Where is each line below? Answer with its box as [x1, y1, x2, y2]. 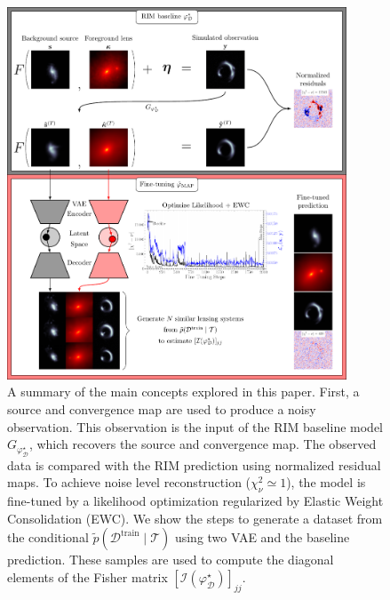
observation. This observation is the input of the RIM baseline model [7, 417, 383, 436]
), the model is [286, 473, 366, 492]
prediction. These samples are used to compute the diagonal [7, 550, 334, 569]
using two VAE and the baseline [174, 528, 350, 547]
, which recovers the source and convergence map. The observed [28, 435, 377, 453]
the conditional [7, 528, 89, 547]
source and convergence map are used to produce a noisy [7, 399, 316, 418]
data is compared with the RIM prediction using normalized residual [7, 455, 381, 474]
